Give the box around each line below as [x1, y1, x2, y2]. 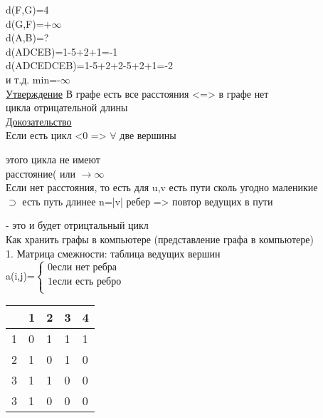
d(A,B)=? [6, 30, 49, 45]
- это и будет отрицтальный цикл [6, 218, 149, 233]
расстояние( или [6, 165, 76, 180]
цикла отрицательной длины [6, 100, 128, 115]
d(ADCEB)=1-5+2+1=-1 [6, 44, 118, 58]
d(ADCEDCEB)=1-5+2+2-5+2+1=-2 [6, 58, 174, 73]
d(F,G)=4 [6, 2, 49, 16]
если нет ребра [53, 262, 117, 273]
